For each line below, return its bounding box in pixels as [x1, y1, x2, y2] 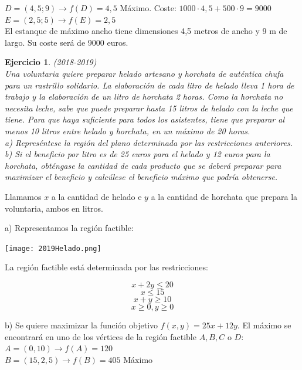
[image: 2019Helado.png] [5, 244, 101, 253]
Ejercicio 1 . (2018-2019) [5, 56, 97, 68]
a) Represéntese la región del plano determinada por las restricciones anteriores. [5, 136, 293, 148]
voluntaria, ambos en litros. [5, 202, 103, 214]
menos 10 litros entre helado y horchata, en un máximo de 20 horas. [5, 124, 250, 137]
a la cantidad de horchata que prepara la [151, 190, 298, 202]
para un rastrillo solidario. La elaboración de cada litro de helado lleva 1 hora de [5, 79, 294, 91]
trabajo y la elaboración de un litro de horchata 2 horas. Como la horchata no [5, 90, 283, 103]
